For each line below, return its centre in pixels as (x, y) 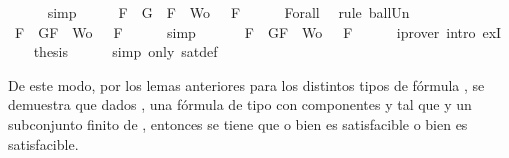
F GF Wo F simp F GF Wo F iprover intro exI (258, 31)
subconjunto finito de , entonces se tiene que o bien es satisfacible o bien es (238, 123)
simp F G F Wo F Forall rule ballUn (228, 12)
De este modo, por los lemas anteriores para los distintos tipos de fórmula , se (246, 84)
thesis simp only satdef (125, 51)
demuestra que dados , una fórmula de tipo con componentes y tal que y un (240, 104)
